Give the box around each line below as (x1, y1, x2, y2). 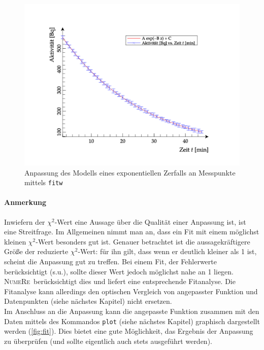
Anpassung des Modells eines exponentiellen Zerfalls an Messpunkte (24, 167, 236, 178)
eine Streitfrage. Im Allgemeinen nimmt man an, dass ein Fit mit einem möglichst (4, 226, 259, 237)
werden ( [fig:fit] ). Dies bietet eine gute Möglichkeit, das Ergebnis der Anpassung (4, 326, 253, 336)
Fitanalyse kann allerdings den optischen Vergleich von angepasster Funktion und (4, 286, 258, 296)
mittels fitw (24, 177, 63, 188)
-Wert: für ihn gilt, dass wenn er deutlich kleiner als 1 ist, (78, 246, 257, 257)
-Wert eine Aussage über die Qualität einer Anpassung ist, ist (54, 216, 246, 227)
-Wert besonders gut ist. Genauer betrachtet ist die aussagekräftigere (36, 236, 250, 247)
